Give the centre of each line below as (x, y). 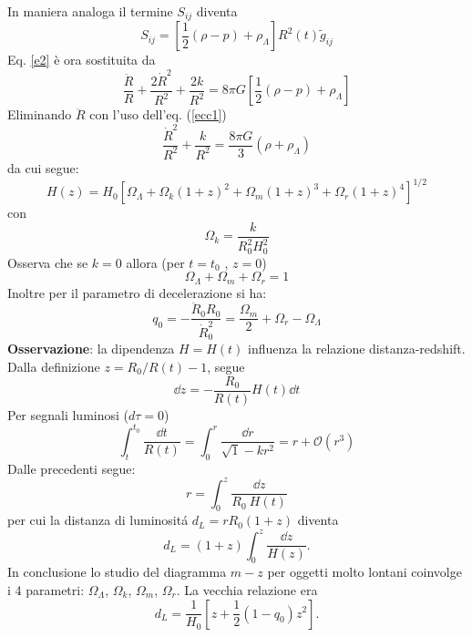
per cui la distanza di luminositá (98, 520)
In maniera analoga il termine (90, 11)
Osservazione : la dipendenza (91, 349)
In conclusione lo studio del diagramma (117, 572)
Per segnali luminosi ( (68, 414)
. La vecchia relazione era (247, 589)
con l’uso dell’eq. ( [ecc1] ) (158, 114)
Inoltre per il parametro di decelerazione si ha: (137, 292)
